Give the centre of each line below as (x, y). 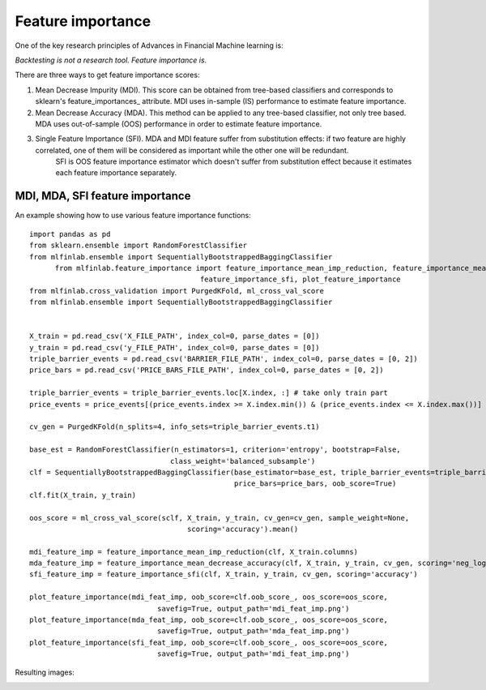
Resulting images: (45, 672)
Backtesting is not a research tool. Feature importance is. (111, 60)
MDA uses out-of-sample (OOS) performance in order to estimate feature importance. (179, 124)
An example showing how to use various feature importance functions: (133, 216)
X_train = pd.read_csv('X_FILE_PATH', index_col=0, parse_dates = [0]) (175, 336)
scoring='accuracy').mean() (243, 529)
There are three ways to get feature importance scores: (107, 75)
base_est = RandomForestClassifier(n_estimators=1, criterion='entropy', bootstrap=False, (215, 450)
